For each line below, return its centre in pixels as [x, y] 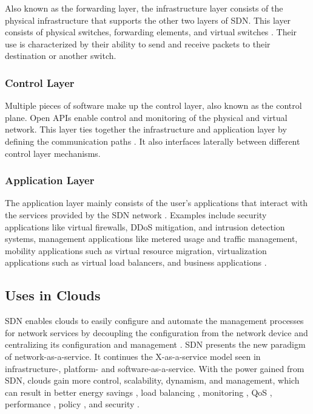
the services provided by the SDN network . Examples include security [136, 214]
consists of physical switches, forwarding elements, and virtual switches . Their [151, 32]
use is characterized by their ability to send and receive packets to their [138, 43]
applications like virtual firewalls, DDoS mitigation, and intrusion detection [145, 226]
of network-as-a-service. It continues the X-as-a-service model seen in [133, 356]
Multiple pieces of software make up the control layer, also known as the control [153, 105]
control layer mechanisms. [53, 153]
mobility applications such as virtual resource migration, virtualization [136, 250]
